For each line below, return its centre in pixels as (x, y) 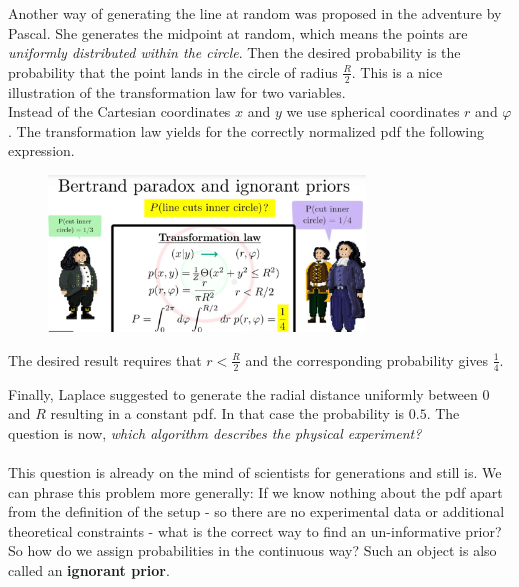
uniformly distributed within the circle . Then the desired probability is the (234, 52)
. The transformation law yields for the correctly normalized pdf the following (246, 130)
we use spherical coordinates (373, 111)
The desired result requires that (105, 359)
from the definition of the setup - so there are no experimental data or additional (256, 511)
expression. (41, 150)
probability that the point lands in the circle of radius (173, 71)
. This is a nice (397, 71)
